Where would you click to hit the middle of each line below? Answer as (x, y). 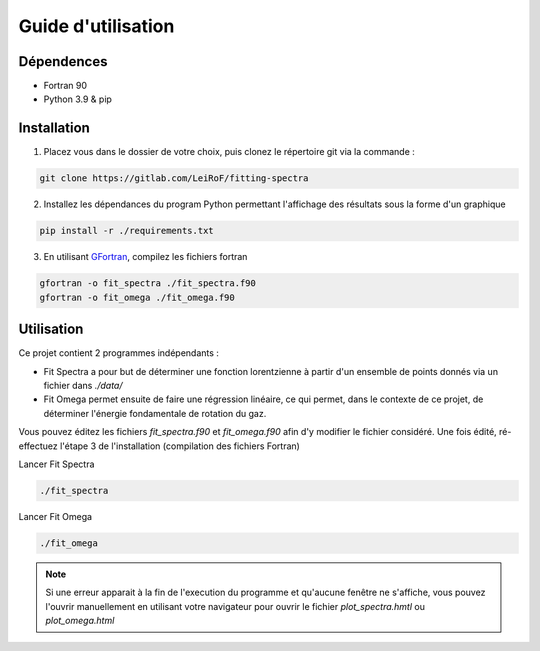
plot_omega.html (80, 621)
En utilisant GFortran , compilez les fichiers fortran (145, 257)
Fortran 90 (65, 86)
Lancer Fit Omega (55, 516)
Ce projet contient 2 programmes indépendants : (119, 353)
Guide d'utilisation (96, 26)
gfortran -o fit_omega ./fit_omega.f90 (137, 297)
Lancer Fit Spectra (56, 464)
